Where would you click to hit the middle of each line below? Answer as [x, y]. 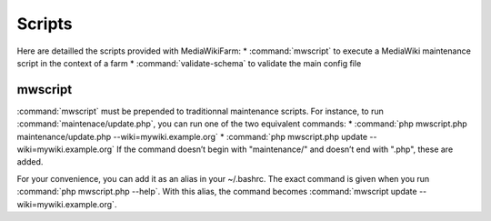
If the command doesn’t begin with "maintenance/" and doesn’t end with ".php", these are [285, 149]
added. [30, 162]
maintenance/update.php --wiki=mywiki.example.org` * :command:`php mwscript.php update [192, 136]
